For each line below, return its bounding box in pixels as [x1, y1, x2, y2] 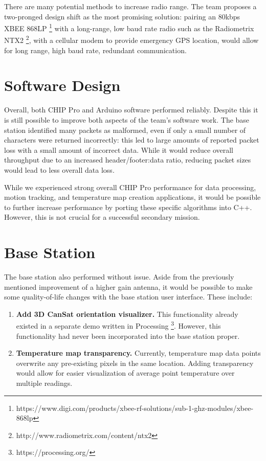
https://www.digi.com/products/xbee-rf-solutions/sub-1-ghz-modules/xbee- [16, 402, 254, 413]
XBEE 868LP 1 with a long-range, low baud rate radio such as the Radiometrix [4, 21, 254, 33]
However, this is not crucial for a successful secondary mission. [4, 212, 200, 222]
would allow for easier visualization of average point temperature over [16, 367, 235, 378]
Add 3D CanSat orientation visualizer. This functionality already [16, 308, 238, 319]
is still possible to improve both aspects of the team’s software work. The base [4, 114, 250, 125]
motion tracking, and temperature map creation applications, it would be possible [4, 192, 261, 202]
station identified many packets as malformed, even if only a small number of [4, 124, 246, 135]
